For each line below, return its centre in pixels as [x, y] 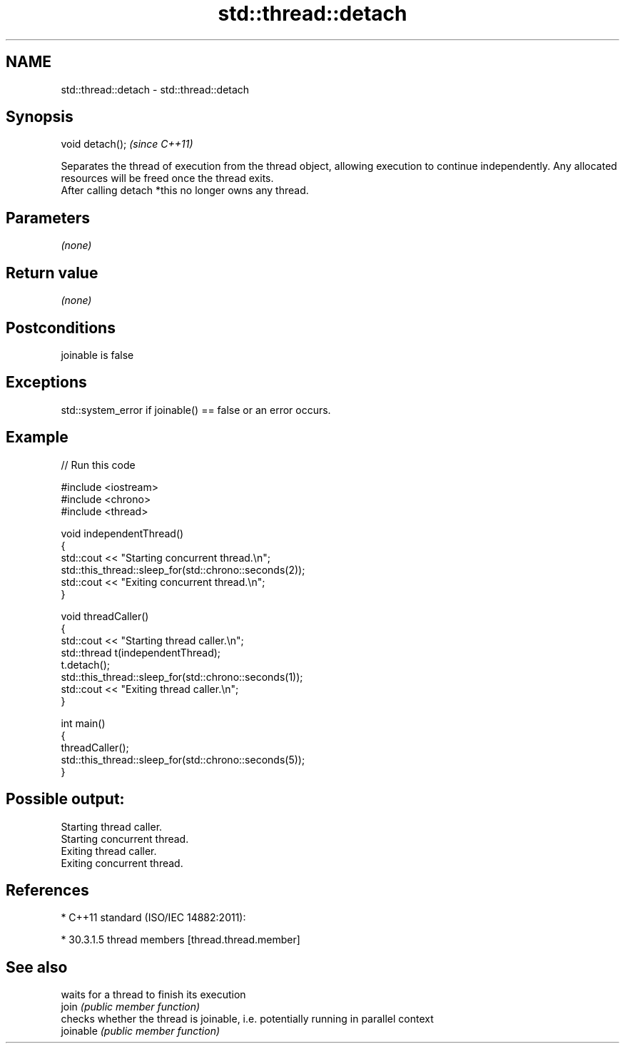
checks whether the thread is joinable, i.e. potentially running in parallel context [247, 1019]
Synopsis [40, 117]
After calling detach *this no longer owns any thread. [185, 191]
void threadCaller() [105, 616]
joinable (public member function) [141, 1031]
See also [37, 967]
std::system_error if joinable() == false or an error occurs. [196, 410]
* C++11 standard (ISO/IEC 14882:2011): [153, 918]
